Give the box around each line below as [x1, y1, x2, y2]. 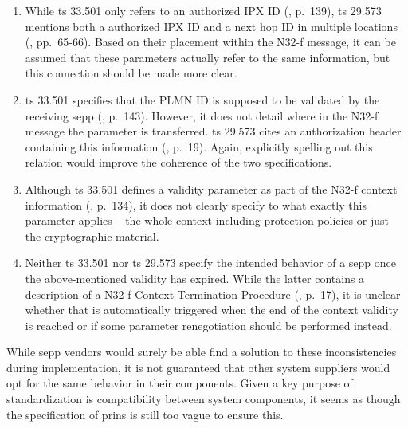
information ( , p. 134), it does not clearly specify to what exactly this [25, 196, 367, 213]
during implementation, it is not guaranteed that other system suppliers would [6, 359, 390, 375]
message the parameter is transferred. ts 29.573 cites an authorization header [25, 123, 402, 139]
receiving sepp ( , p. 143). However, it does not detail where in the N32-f [25, 107, 379, 124]
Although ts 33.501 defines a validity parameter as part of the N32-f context [25, 180, 398, 197]
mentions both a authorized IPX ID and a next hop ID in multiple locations [25, 18, 398, 34]
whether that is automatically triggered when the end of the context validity [25, 301, 398, 318]
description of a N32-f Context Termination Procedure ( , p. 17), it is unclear [25, 285, 401, 302]
